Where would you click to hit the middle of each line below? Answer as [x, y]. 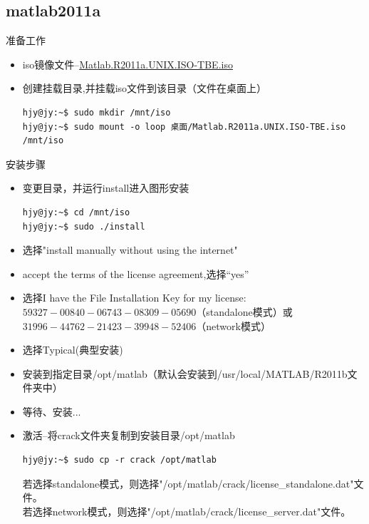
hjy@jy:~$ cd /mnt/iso [76, 212]
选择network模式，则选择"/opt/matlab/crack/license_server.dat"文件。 [192, 511]
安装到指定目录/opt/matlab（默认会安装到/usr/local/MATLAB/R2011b [185, 373]
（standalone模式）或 [244, 311]
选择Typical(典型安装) [73, 350]
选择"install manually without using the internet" [130, 250]
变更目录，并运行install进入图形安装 [106, 188]
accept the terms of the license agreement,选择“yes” [136, 273]
